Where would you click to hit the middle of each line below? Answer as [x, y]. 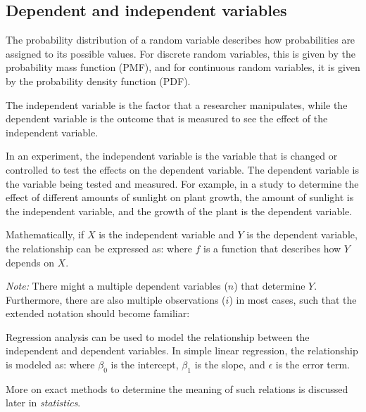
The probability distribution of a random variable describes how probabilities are [181, 40]
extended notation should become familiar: [98, 313]
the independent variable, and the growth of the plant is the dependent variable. [179, 211]
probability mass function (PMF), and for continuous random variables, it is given [183, 67]
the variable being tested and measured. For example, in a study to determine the [182, 183]
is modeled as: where [50, 365]
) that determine [270, 286]
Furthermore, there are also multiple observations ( [116, 299]
